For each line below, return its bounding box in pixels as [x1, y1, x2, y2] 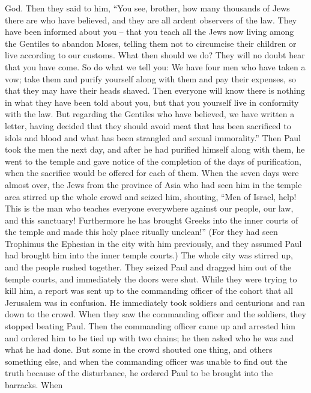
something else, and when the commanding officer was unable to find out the [5, 355, 288, 367]
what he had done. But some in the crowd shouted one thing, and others [5, 343, 273, 356]
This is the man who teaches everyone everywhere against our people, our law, [5, 202, 294, 215]
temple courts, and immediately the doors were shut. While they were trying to [5, 272, 297, 285]
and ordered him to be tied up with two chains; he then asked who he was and [5, 331, 294, 344]
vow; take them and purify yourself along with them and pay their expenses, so [5, 72, 296, 85]
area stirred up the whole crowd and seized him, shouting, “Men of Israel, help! [5, 190, 297, 203]
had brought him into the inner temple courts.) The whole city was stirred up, [5, 249, 293, 261]
